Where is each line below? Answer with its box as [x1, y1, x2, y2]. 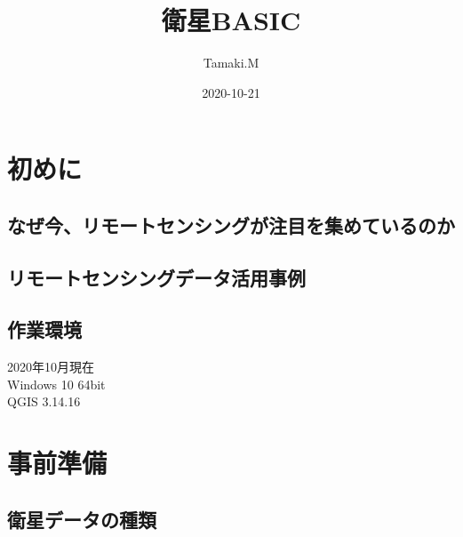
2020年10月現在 [7, 357, 94, 376]
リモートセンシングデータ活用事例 [7, 263, 306, 291]
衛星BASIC [161, 2, 301, 38]
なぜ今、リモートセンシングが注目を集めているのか [7, 211, 455, 238]
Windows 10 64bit [7, 374, 106, 393]
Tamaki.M [203, 53, 259, 72]
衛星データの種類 [7, 505, 156, 533]
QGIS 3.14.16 [7, 392, 81, 411]
